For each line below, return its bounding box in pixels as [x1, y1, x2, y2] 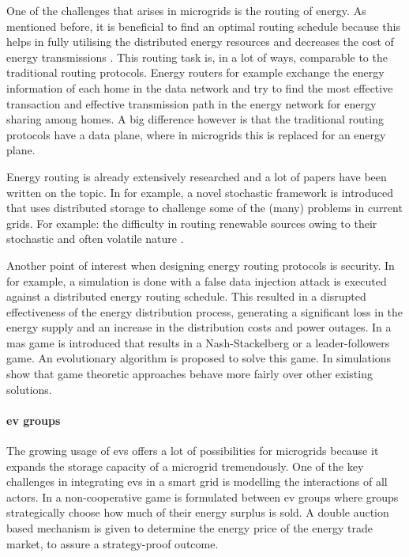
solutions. [6, 381, 52, 397]
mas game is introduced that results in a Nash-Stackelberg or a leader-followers [6, 334, 390, 350]
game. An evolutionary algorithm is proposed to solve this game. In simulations [6, 350, 392, 366]
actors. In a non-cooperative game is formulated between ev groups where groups [6, 488, 399, 505]
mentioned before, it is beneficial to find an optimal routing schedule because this [6, 17, 400, 34]
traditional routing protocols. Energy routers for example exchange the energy [6, 64, 385, 81]
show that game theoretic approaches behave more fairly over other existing [6, 366, 373, 382]
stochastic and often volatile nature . [6, 230, 184, 247]
